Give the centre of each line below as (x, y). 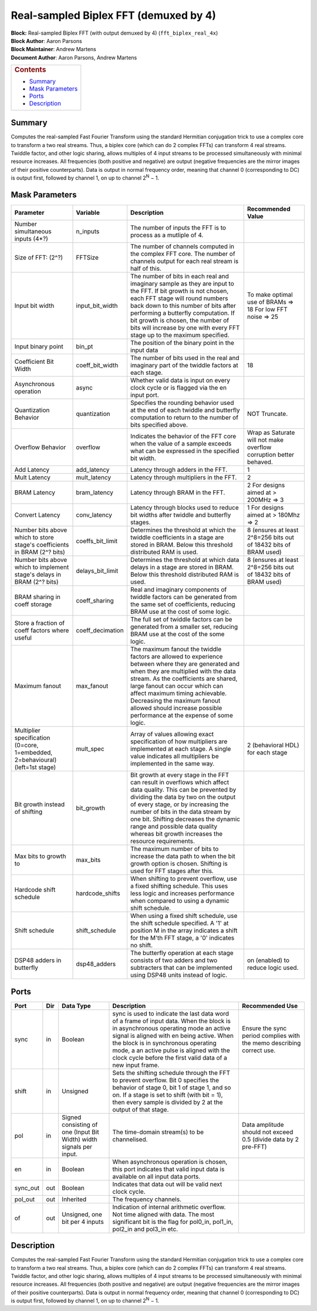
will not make (265, 440)
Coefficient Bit (34, 362)
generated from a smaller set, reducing (184, 627)
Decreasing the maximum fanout (175, 701)
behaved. (260, 462)
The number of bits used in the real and (185, 358)
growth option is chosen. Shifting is (179, 864)
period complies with (271, 1036)
